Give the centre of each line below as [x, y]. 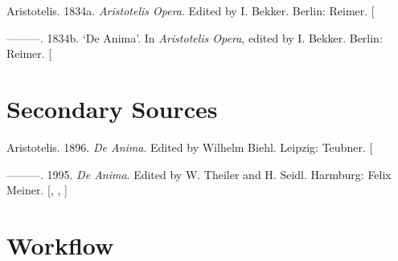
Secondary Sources [112, 108]
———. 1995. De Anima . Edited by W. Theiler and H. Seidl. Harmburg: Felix [199, 174]
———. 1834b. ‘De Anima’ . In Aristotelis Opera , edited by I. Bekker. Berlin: [195, 37]
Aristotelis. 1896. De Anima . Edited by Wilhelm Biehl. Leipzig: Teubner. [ [190, 147]
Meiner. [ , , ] [37, 190]
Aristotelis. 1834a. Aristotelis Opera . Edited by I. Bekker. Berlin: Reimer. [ [191, 10]
